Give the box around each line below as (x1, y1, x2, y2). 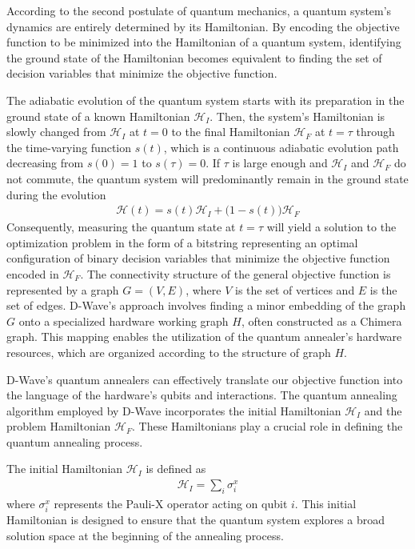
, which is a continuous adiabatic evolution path (163, 138, 399, 155)
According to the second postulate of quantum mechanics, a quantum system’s (6, 2, 392, 18)
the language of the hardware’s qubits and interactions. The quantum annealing (6, 387, 397, 403)
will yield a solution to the (266, 218, 397, 235)
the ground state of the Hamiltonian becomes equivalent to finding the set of (6, 49, 382, 66)
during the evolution (6, 186, 106, 202)
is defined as (146, 460, 206, 477)
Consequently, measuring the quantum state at (6, 218, 236, 235)
